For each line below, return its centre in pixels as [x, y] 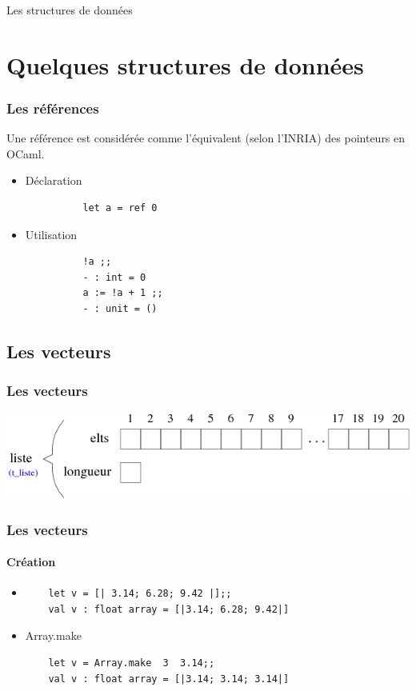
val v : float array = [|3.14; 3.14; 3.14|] [169, 679]
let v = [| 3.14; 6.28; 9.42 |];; [140, 594]
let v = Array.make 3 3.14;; [132, 663]
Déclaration [54, 180]
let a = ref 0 [120, 208]
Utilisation [51, 234]
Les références [53, 108]
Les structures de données [70, 10]
